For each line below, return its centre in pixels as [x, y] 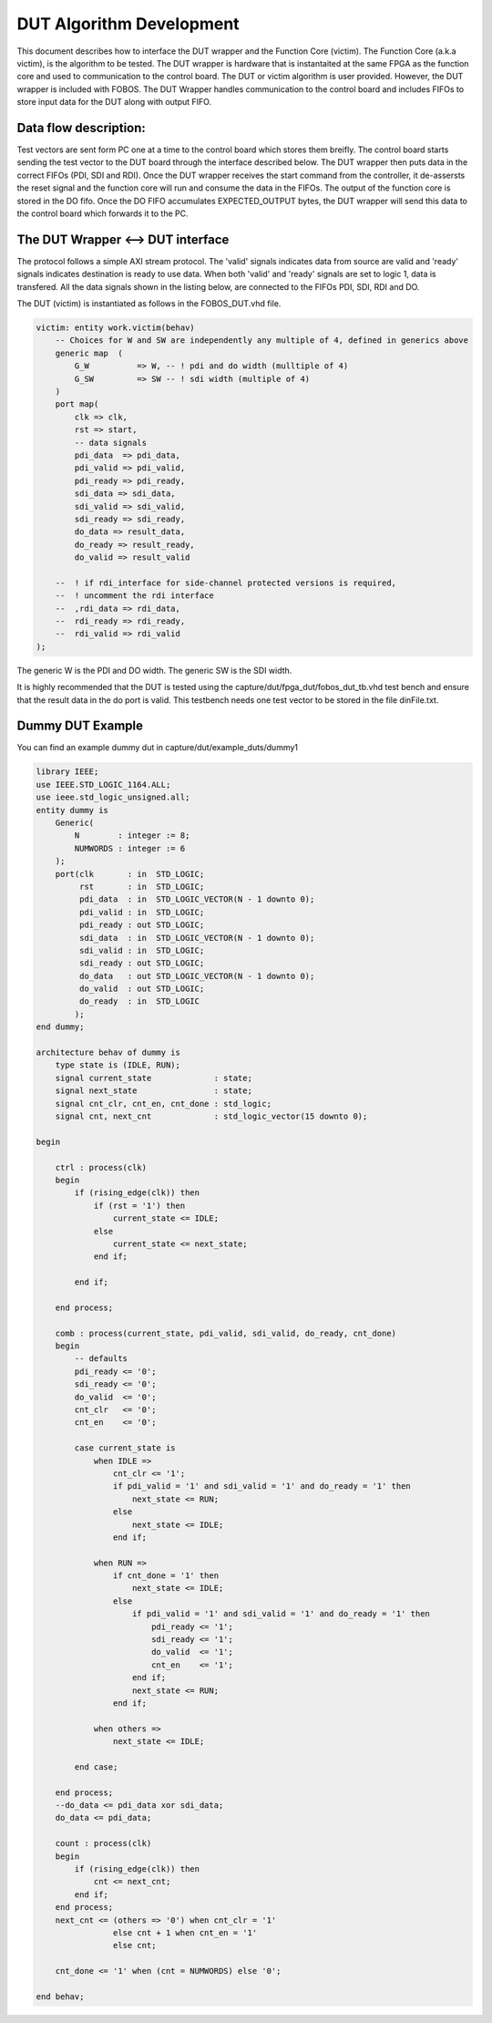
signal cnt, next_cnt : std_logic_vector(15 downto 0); [211, 1116]
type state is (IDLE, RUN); [118, 1065]
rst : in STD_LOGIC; [142, 886]
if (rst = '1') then [139, 1205]
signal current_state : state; [154, 1078]
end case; [96, 1767]
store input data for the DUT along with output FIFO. [114, 102]
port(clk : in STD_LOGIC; [130, 874]
